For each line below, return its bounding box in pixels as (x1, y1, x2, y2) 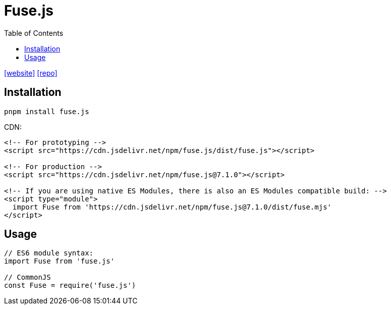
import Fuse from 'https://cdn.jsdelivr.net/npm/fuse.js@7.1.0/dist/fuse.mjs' (12, 202, 332, 211)
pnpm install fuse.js (4, 107, 89, 116)
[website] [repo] (4, 68, 58, 77)
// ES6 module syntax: (4, 249, 94, 257)
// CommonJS (4, 273, 51, 282)
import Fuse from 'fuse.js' (4, 257, 115, 266)
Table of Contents (4, 28, 64, 37)
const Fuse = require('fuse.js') (4, 281, 136, 290)
